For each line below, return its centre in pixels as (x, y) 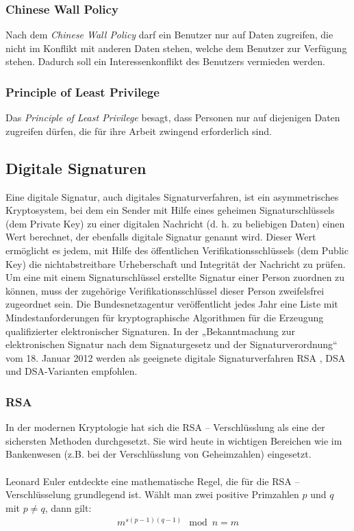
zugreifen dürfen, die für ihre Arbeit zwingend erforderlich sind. (139, 131)
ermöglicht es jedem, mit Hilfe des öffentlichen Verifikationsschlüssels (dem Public (177, 250)
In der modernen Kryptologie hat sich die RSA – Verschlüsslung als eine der (165, 427)
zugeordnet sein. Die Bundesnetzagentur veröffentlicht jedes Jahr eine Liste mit (172, 304)
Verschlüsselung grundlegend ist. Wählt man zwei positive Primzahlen (152, 494)
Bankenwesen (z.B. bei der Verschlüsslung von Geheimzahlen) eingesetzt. (159, 454)
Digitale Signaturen (76, 168)
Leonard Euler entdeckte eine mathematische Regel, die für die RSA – (153, 481)
